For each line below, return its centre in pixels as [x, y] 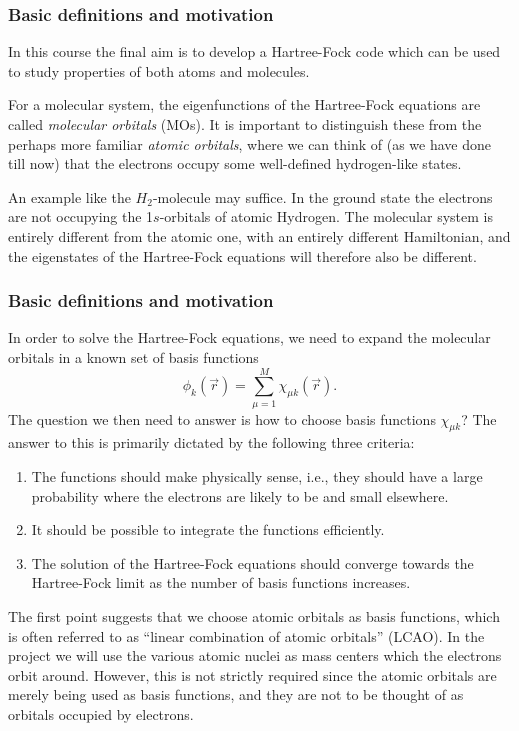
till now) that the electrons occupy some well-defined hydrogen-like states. [235, 163]
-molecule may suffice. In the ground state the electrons [322, 196]
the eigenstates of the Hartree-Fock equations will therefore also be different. [242, 255]
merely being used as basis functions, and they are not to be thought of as [236, 694]
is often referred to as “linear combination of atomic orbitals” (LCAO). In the [246, 635]
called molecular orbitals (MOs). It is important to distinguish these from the [245, 124]
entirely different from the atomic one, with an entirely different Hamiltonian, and [259, 235]
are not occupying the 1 [81, 216]
